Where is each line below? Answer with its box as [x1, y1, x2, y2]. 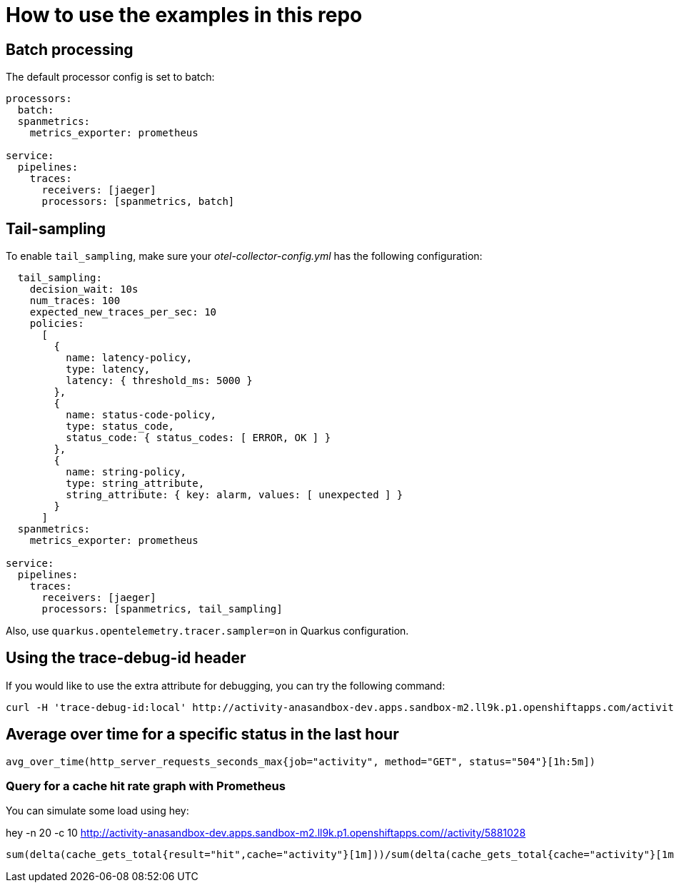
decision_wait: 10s [29, 283, 139, 296]
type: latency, [66, 363, 151, 375]
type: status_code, [66, 420, 175, 433]
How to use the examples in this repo [6, 3, 363, 27]
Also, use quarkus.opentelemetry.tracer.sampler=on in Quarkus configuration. [6, 625, 409, 637]
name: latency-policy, [66, 352, 193, 364]
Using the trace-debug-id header [6, 649, 246, 667]
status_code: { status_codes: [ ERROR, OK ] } [66, 432, 331, 444]
